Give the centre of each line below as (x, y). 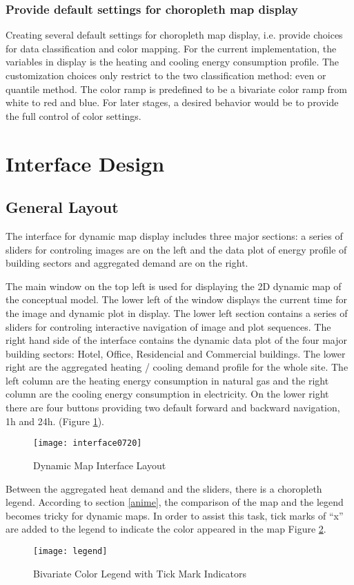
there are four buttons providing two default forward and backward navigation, (173, 408)
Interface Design (85, 163)
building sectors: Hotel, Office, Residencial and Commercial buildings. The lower (176, 353)
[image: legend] (70, 551)
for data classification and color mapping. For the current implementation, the (171, 48)
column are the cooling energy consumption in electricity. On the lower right (167, 394)
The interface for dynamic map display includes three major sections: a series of (174, 235)
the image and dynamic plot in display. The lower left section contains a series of (177, 312)
